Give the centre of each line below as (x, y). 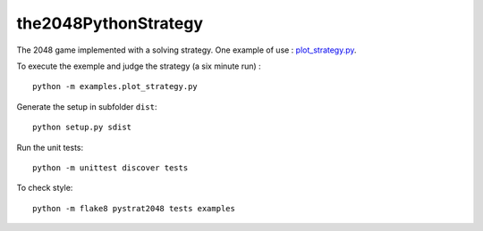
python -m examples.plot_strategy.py (115, 87)
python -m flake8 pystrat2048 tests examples (134, 208)
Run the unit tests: (50, 147)
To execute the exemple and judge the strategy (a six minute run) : (139, 66)
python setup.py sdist (82, 128)
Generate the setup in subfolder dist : (87, 106)
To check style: (45, 188)
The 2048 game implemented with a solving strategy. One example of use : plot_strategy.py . (186, 50)
